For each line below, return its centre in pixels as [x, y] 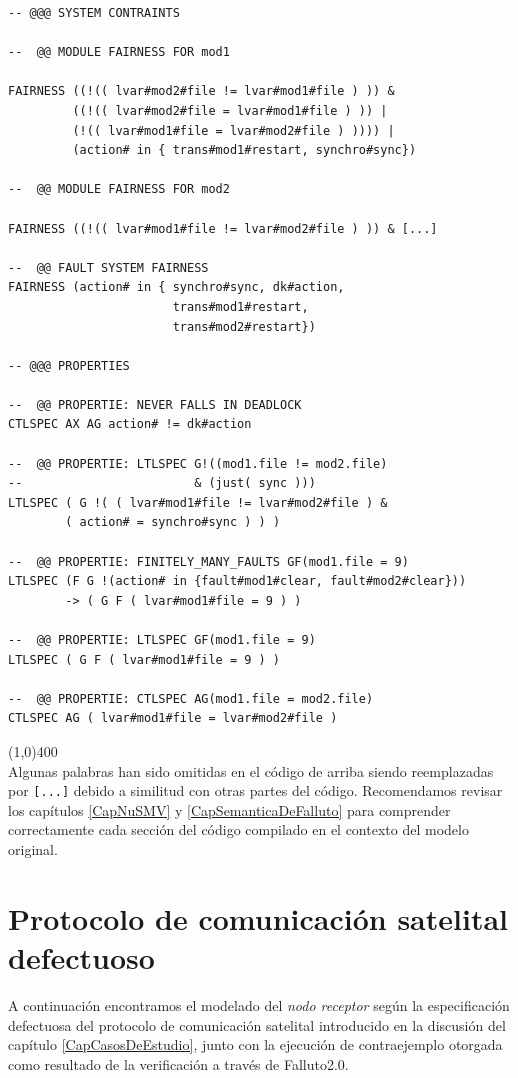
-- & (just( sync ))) [162, 483]
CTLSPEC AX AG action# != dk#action [130, 424]
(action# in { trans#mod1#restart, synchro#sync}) [244, 150]
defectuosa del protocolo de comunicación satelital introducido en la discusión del [257, 1024]
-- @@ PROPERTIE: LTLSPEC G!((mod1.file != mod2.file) [198, 463]
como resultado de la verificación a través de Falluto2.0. [178, 1063]
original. [33, 849]
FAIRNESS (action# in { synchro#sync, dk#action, [176, 287]
